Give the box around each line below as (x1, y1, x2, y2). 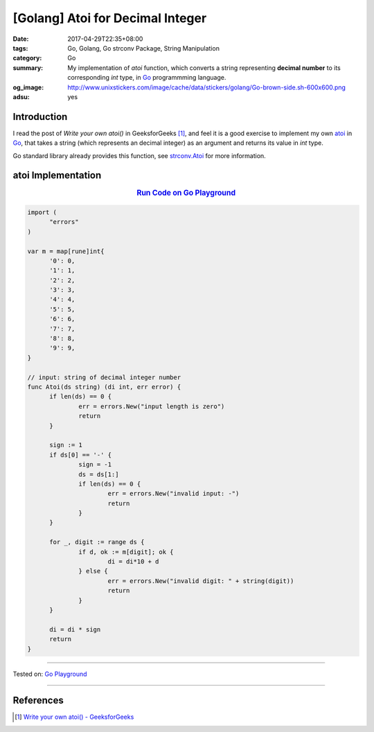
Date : (12, 35, 29, 43)
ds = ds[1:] (78, 470, 119, 478)
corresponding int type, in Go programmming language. (67, 73, 226, 82)
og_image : (12, 83, 44, 91)
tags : (12, 44, 28, 52)
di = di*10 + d (107, 558, 159, 566)
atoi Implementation (12, 170, 102, 182)
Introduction (12, 111, 68, 123)
